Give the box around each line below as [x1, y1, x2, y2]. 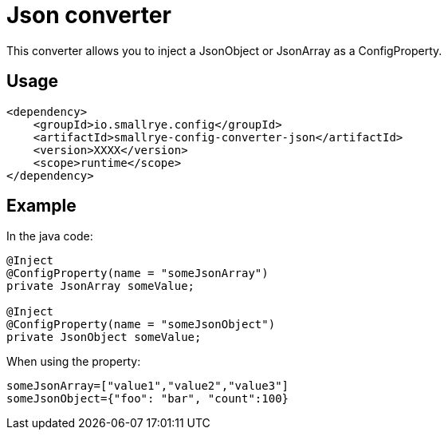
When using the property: [6, 355, 141, 369]
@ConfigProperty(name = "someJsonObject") [6, 318, 276, 331]
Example [6, 196, 77, 216]
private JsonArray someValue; [6, 279, 195, 293]
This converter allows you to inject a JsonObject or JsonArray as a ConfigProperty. [6, 43, 442, 57]
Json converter [6, 2, 171, 29]
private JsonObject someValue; [6, 331, 202, 344]
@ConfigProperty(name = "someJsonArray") [6, 267, 269, 280]
